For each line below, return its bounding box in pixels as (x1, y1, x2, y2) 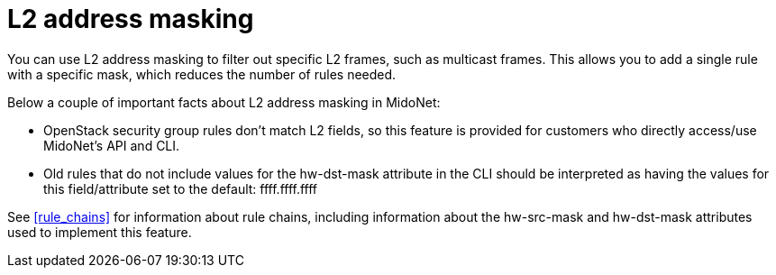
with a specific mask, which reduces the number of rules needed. (7, 66, 397, 82)
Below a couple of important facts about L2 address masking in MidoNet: (7, 94, 441, 110)
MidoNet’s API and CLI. (43, 137, 180, 153)
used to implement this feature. (7, 224, 192, 240)
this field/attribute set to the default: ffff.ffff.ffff (43, 180, 318, 197)
